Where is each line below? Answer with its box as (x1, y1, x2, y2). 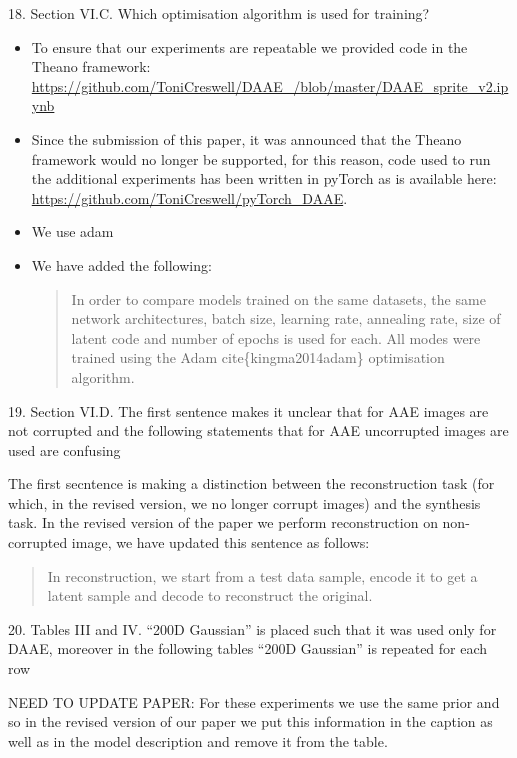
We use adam (31, 221, 114, 242)
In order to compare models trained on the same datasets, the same (71, 288, 486, 309)
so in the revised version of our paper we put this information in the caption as (8, 711, 493, 732)
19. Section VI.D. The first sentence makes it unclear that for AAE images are (8, 400, 489, 421)
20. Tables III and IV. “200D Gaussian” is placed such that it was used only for (8, 618, 497, 639)
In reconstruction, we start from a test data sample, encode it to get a (47, 565, 478, 586)
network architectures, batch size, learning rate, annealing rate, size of (71, 308, 501, 329)
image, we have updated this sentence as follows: (71, 532, 370, 553)
